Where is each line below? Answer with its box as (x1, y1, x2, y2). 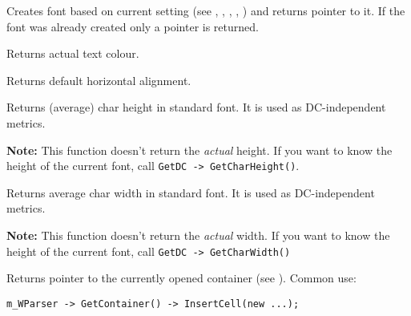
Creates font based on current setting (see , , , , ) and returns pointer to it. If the (6, 2, 405, 18)
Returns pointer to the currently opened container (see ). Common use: (6, 269, 357, 286)
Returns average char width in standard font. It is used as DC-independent (6, 184, 375, 201)
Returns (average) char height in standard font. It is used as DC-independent (6, 99, 386, 115)
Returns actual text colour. (6, 45, 139, 62)
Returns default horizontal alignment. (6, 71, 191, 88)
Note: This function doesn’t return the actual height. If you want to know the (6, 141, 393, 158)
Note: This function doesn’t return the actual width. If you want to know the (6, 227, 390, 243)
